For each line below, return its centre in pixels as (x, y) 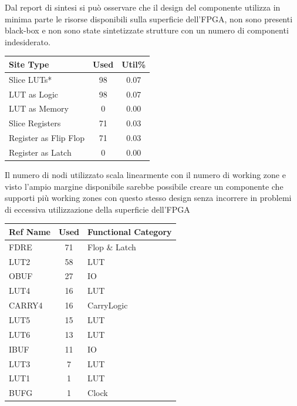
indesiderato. (28, 41)
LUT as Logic (34, 94)
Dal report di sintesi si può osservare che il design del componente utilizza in (143, 7)
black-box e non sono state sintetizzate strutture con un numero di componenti (147, 30)
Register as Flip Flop (47, 138)
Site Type (29, 64)
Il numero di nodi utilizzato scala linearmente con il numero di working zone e (145, 175)
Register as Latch (40, 152)
